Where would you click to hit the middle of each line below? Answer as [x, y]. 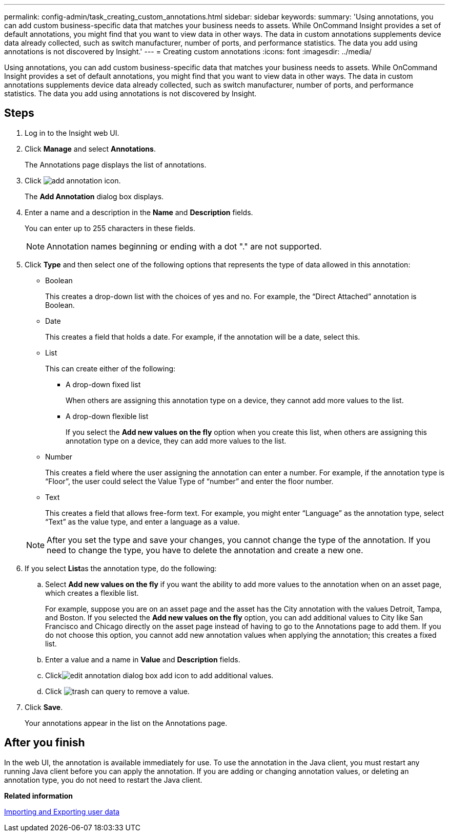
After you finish [45, 743]
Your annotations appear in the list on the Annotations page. [126, 723]
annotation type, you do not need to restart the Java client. [103, 780]
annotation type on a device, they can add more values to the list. [176, 441]
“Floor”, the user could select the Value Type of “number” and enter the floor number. [189, 481]
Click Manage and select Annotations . [90, 149]
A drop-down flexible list [107, 416]
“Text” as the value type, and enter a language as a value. [142, 521]
